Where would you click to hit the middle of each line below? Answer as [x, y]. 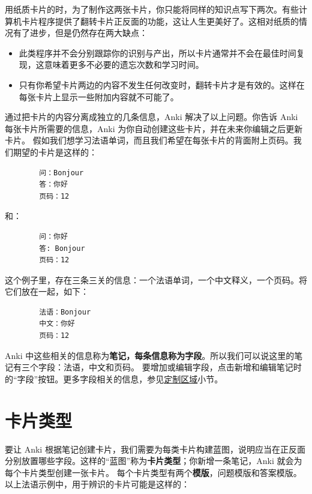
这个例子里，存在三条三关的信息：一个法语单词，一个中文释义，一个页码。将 [156, 279]
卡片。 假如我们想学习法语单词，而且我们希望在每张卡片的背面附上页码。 [149, 140]
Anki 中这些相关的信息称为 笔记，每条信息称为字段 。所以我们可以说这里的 [150, 355]
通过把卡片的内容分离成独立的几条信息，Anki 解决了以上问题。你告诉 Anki [151, 117]
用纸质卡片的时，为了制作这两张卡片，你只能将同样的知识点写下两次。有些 [152, 9]
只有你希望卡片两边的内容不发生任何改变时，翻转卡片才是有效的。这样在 [162, 84]
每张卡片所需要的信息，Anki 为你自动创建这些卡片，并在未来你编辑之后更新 [154, 128]
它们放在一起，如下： [47, 291]
